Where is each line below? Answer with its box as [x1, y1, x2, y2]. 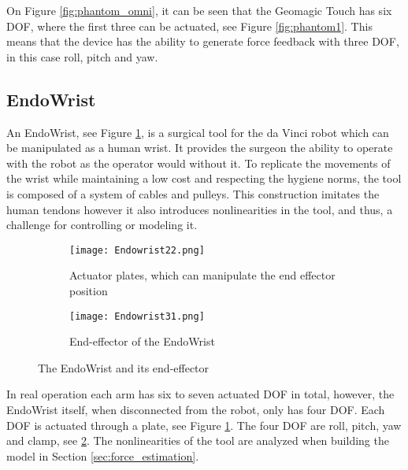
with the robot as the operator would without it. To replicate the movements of [6, 154, 391, 171]
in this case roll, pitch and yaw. [6, 48, 158, 65]
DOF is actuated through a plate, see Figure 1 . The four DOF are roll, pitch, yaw [6, 416, 402, 433]
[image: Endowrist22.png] [69, 244, 205, 256]
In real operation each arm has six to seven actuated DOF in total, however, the [6, 386, 395, 402]
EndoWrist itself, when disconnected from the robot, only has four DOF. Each [6, 402, 385, 418]
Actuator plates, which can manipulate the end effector [69, 267, 336, 283]
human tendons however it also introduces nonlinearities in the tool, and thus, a [6, 201, 393, 217]
